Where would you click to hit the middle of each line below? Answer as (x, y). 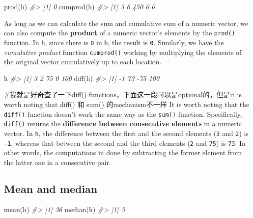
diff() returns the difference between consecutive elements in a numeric (123, 123)
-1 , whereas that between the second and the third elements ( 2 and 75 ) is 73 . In (125, 143)
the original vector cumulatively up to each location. (83, 62)
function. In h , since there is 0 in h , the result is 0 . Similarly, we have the (114, 42)
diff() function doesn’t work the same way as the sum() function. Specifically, (123, 114)
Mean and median (51, 188)
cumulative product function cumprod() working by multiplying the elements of (123, 52)
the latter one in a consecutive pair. (57, 162)
